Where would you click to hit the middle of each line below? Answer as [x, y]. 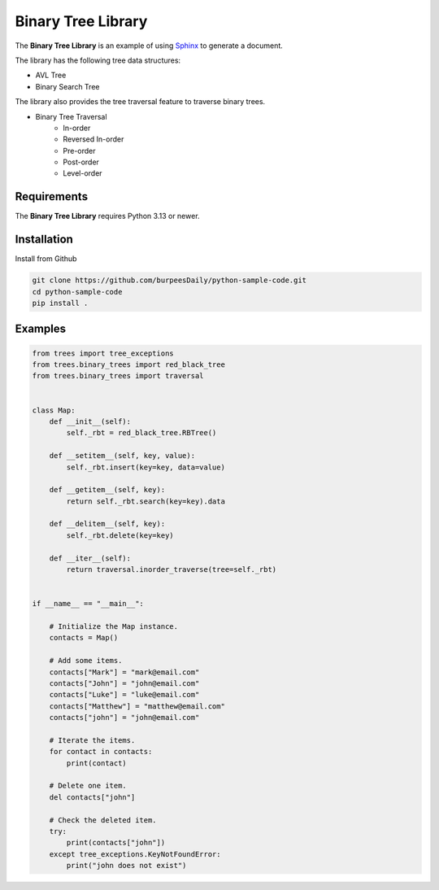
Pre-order [80, 151]
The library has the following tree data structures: [98, 60]
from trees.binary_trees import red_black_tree [128, 365]
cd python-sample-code [77, 292]
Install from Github [46, 259]
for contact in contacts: [101, 752]
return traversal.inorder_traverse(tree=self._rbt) [172, 570]
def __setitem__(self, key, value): [122, 456]
